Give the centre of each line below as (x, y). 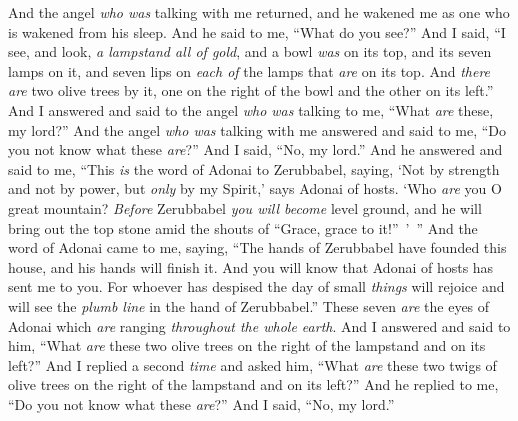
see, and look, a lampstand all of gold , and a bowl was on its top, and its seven (250, 51)
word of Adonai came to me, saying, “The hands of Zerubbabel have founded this (257, 247)
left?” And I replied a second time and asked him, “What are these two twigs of (252, 364)
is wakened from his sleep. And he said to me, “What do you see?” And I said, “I (257, 31)
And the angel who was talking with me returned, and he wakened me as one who (259, 12)
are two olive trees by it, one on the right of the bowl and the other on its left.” (251, 90)
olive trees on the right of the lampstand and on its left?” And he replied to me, (253, 384)
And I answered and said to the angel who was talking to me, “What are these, (251, 109)
